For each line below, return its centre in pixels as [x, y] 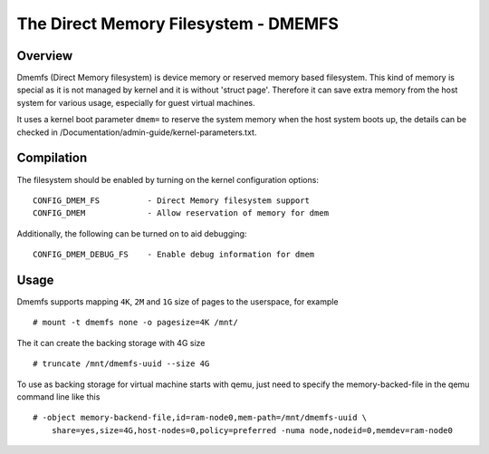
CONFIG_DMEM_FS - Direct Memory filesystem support [171, 200]
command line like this [58, 396]
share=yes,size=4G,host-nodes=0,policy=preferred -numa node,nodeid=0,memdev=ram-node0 [252, 430]
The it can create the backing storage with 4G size [111, 343]
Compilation [52, 158]
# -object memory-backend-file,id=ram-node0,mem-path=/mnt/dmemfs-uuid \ [200, 418]
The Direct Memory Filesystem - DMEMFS [178, 24]
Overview [45, 56]
